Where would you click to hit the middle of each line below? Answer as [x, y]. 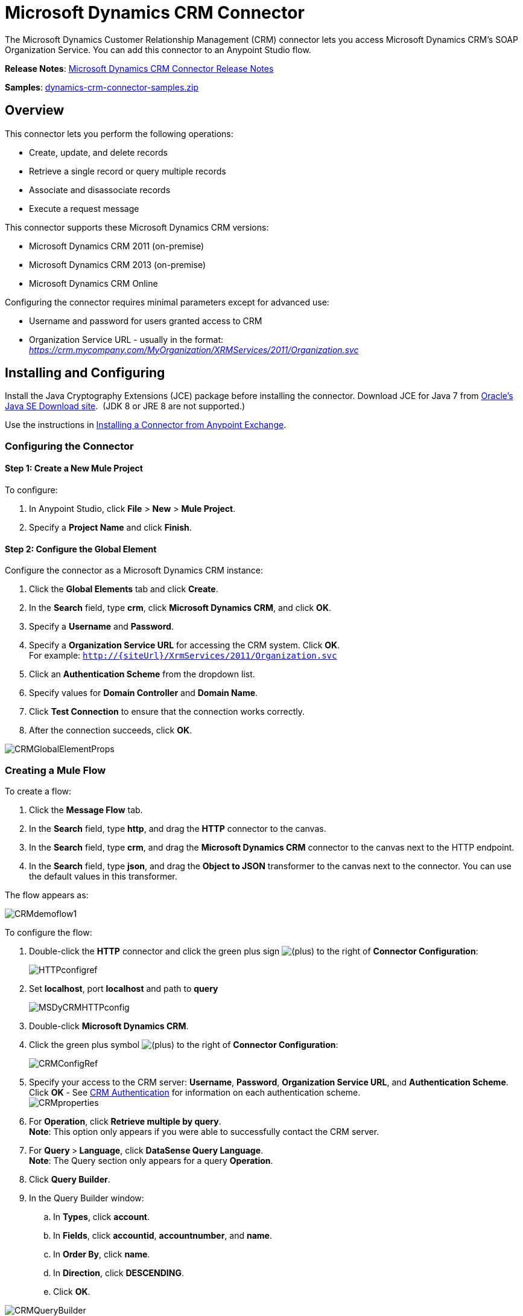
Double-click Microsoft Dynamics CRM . [109, 1026]
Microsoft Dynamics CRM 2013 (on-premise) [118, 264]
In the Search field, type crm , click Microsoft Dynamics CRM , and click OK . [180, 608]
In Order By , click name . [102, 1254]
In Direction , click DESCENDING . [119, 1273]
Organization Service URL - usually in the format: [126, 339]
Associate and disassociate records [100, 190]
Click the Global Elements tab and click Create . [124, 589]
